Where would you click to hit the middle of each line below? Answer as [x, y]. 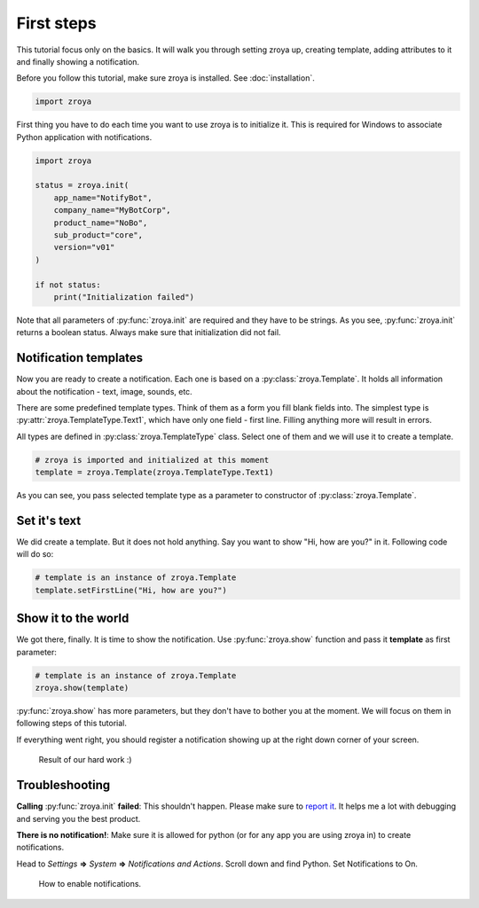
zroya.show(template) [82, 688]
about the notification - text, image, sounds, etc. [104, 391]
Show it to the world [73, 618]
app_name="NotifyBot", [103, 198]
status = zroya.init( [82, 185]
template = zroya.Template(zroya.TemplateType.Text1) [154, 473]
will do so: [35, 554]
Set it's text [49, 520]
